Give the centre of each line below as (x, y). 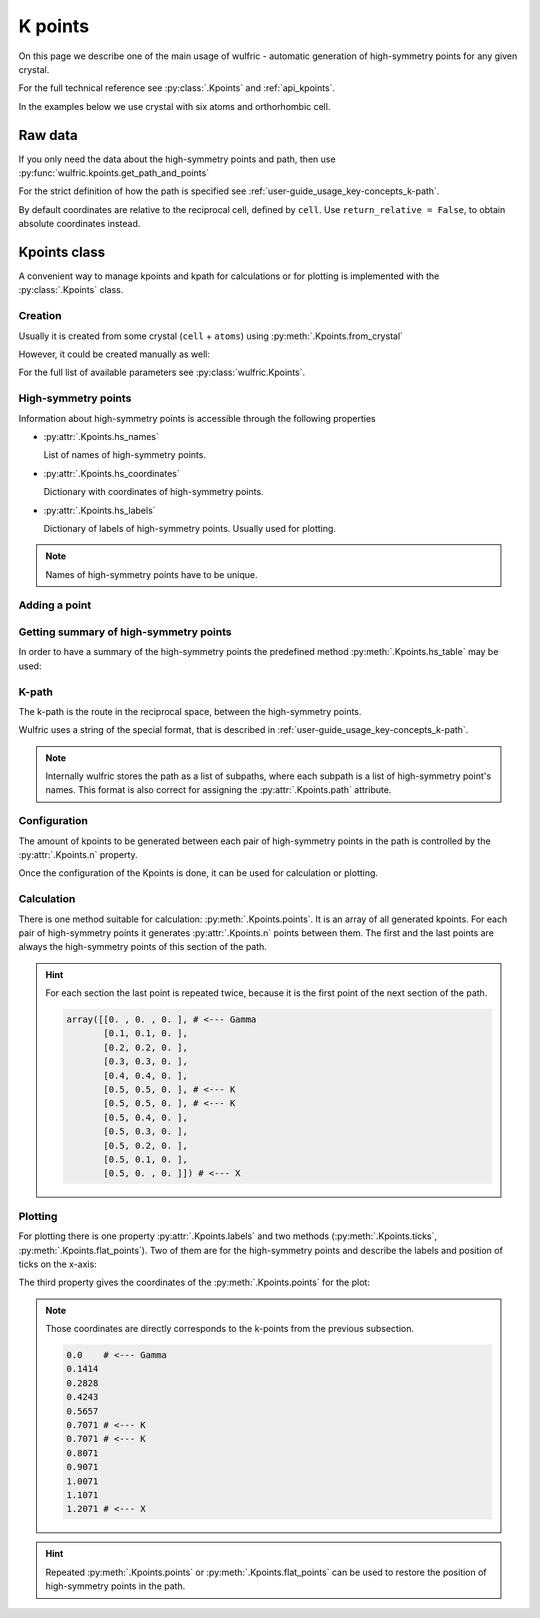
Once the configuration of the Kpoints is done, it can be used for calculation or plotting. (198, 873)
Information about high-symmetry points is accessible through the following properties (197, 418)
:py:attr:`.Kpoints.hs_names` (101, 436)
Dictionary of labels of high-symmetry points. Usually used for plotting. (190, 528)
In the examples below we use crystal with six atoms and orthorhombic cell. (174, 106)
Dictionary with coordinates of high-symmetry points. (153, 492)
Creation (40, 316)
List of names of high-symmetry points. (125, 455)
